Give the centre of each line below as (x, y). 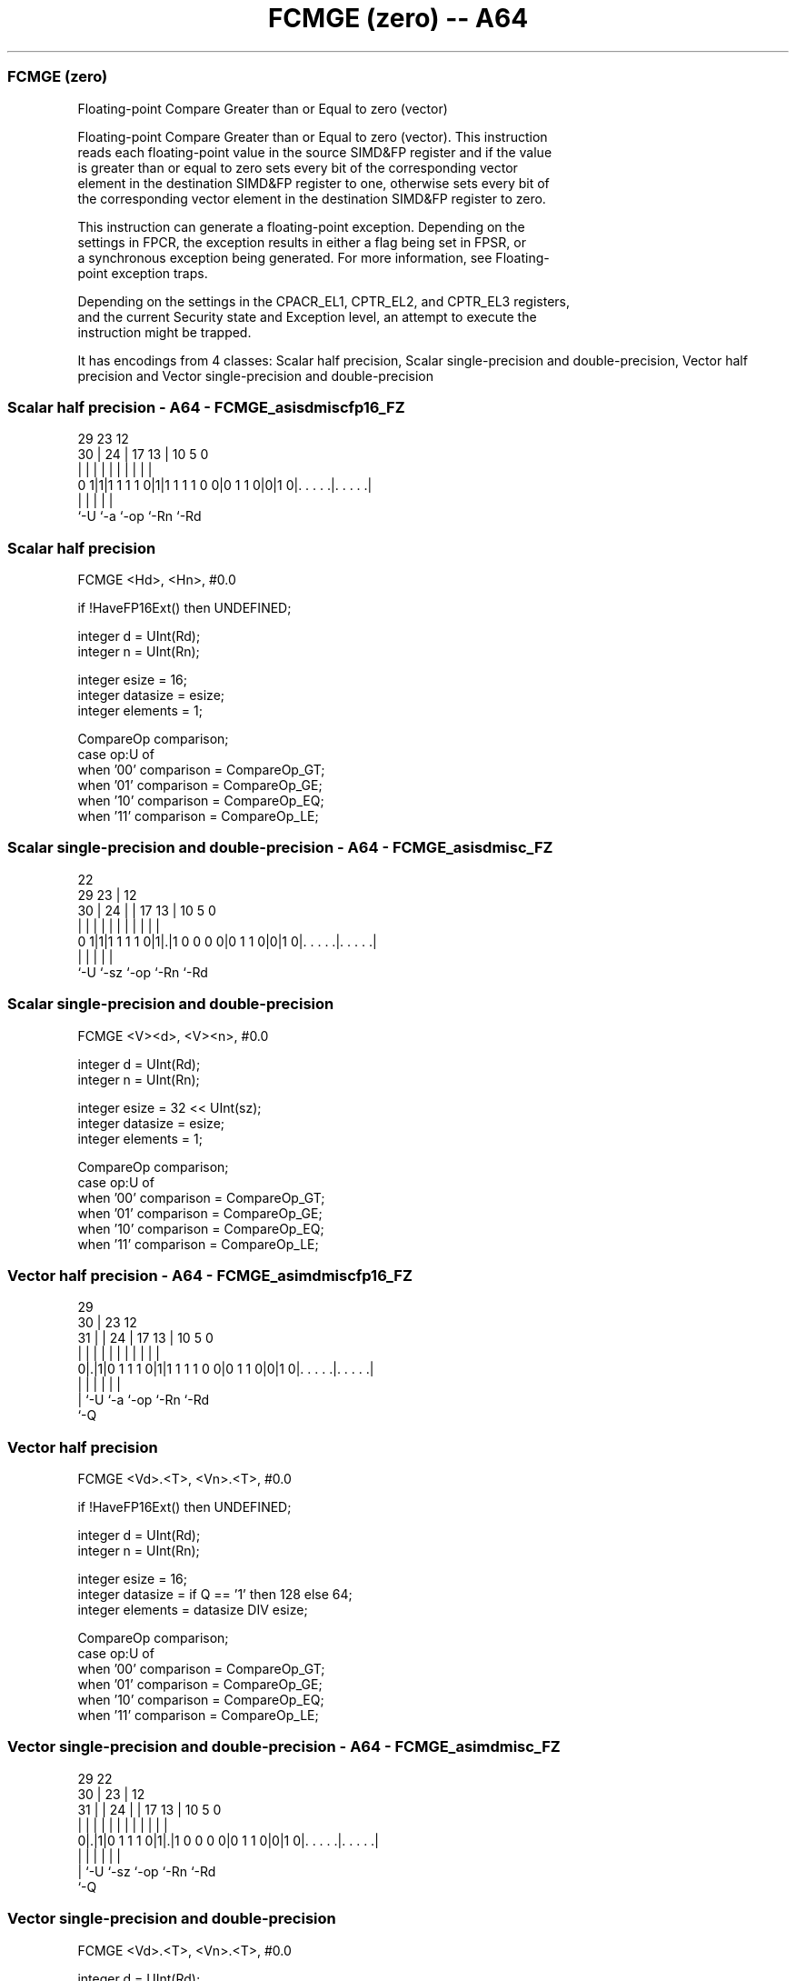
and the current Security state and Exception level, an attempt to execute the (307, 316)
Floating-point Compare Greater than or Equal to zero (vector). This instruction (313, 136)
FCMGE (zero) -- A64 (398, 18)
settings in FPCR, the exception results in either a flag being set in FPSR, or (302, 242)
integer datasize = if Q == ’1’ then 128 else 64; (215, 1594)
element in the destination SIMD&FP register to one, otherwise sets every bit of (313, 183)
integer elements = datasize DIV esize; (193, 1610)
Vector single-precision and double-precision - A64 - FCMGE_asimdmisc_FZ (284, 1747)
